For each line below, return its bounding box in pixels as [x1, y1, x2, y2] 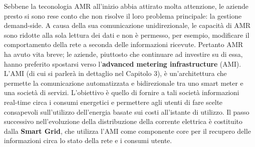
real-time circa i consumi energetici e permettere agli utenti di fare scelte [4, 97, 223, 107]
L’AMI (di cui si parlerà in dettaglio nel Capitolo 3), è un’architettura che [4, 68, 227, 78]
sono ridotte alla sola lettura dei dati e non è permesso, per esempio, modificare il [4, 29, 250, 40]
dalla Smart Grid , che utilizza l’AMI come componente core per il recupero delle [4, 125, 251, 136]
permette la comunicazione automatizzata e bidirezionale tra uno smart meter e [4, 77, 243, 88]
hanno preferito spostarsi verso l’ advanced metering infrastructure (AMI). [4, 58, 241, 69]
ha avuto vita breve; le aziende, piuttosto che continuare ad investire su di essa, [4, 49, 243, 59]
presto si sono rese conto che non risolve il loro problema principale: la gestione [4, 10, 242, 21]
